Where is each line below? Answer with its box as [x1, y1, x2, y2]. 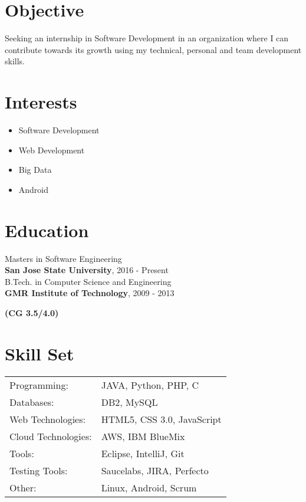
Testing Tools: [9, 463, 68, 477]
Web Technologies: [9, 412, 85, 426]
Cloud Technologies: [9, 429, 92, 443]
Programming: [9, 378, 68, 392]
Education [5, 218, 89, 242]
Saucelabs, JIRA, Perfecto [101, 463, 209, 477]
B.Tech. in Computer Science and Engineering [5, 275, 172, 287]
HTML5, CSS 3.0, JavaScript [101, 412, 222, 426]
